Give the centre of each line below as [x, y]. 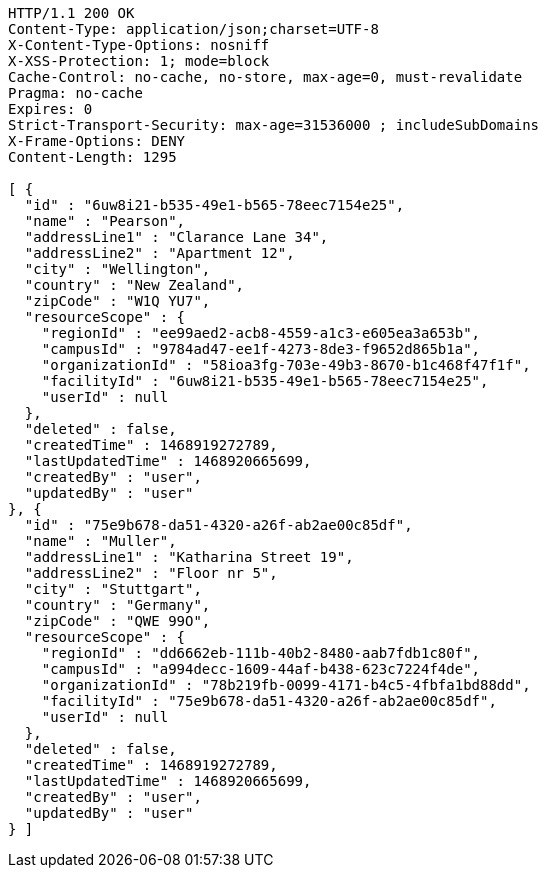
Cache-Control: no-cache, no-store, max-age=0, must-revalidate [265, 77]
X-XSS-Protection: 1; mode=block [139, 61]
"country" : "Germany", [117, 605]
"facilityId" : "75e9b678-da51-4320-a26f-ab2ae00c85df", [269, 701]
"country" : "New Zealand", [134, 285]
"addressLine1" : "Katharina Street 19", [189, 557]
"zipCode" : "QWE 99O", [117, 621]
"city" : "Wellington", [117, 269]
